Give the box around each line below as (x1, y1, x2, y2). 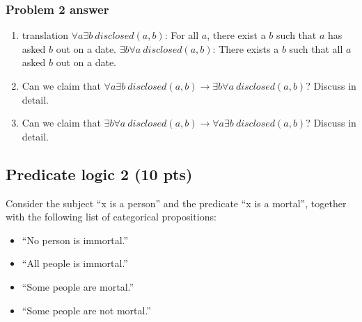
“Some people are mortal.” (22, 279, 134, 293)
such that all (289, 41, 343, 56)
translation (22, 28, 69, 42)
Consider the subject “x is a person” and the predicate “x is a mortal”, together (6, 195, 347, 210)
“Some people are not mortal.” (22, 303, 151, 317)
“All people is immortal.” (22, 256, 128, 271)
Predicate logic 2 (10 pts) (6, 163, 193, 184)
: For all (164, 28, 199, 42)
